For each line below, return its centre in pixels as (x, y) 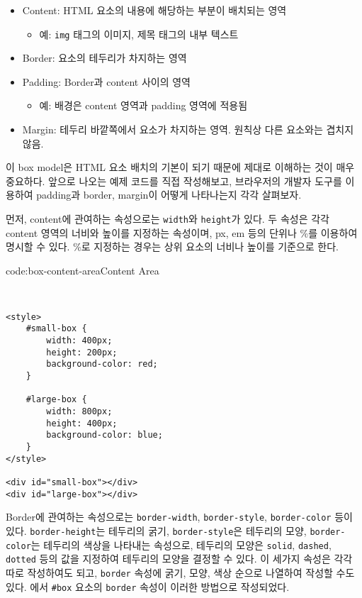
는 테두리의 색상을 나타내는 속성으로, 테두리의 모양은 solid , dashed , (181, 544)
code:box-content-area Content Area (83, 270)
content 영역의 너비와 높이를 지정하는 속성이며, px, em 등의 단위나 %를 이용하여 (182, 232)
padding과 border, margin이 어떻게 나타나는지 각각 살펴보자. (169, 195)
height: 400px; (82, 423)
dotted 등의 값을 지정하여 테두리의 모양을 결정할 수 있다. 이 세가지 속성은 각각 (179, 559)
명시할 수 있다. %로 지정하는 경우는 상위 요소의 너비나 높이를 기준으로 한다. (172, 247)
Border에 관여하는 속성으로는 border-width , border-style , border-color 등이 (179, 517)
